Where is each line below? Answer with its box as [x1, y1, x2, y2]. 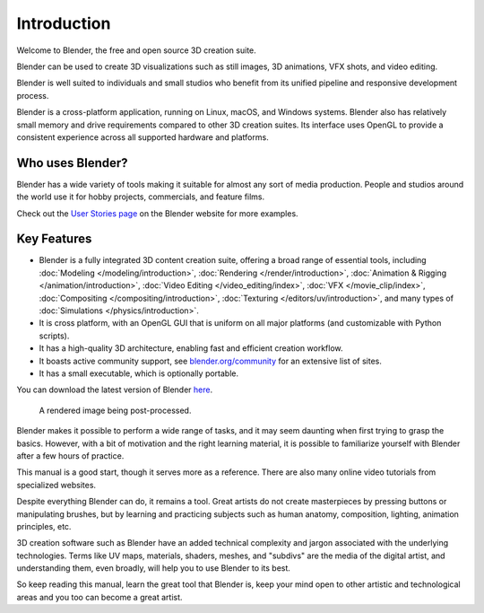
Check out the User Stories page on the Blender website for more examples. [16, 207, 299, 219]
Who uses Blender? [16, 155, 129, 171]
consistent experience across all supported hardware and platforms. [16, 131, 269, 143]
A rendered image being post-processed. [39, 405, 192, 416]
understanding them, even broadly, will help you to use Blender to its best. [16, 563, 291, 574]
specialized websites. [16, 479, 97, 490]
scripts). [39, 330, 70, 341]
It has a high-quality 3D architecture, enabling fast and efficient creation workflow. [39, 343, 344, 354]
